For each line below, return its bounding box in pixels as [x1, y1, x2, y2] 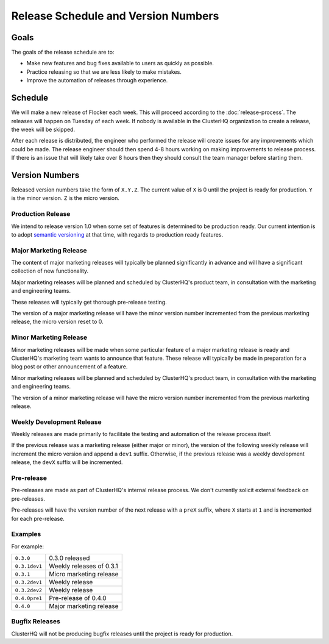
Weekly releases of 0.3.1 [49, 562, 118, 570]
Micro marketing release [49, 570, 119, 579]
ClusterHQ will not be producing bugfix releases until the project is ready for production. [11, 630, 233, 637]
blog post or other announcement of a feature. [11, 363, 128, 370]
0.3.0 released [49, 554, 90, 562]
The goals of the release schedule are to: [11, 49, 115, 56]
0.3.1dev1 [15, 563, 43, 570]
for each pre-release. [11, 515, 65, 522]
